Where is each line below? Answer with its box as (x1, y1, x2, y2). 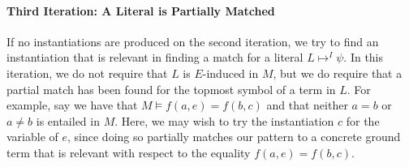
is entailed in (36, 112, 100, 129)
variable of (6, 128, 58, 145)
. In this (343, 49, 384, 66)
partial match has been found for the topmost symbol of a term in (6, 80, 336, 97)
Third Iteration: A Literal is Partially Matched (6, 2, 275, 19)
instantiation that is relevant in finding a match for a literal (6, 49, 304, 66)
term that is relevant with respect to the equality (6, 143, 251, 161)
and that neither (266, 96, 348, 113)
